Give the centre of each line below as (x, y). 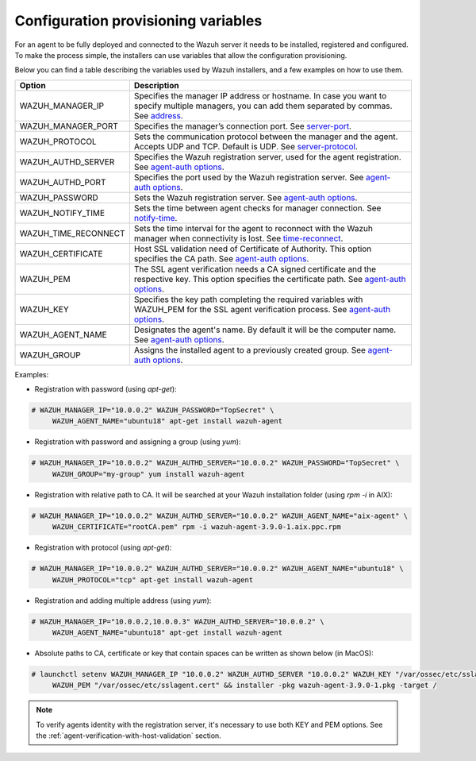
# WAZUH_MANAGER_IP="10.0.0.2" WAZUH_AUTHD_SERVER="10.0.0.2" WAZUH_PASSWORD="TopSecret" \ (215, 463)
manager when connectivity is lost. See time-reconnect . (238, 238)
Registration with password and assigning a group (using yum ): (138, 442)
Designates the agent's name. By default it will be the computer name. (265, 330)
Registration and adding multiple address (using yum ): (123, 601)
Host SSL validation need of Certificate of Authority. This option (253, 249)
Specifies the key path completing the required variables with (248, 299)
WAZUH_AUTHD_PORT (63, 182)
